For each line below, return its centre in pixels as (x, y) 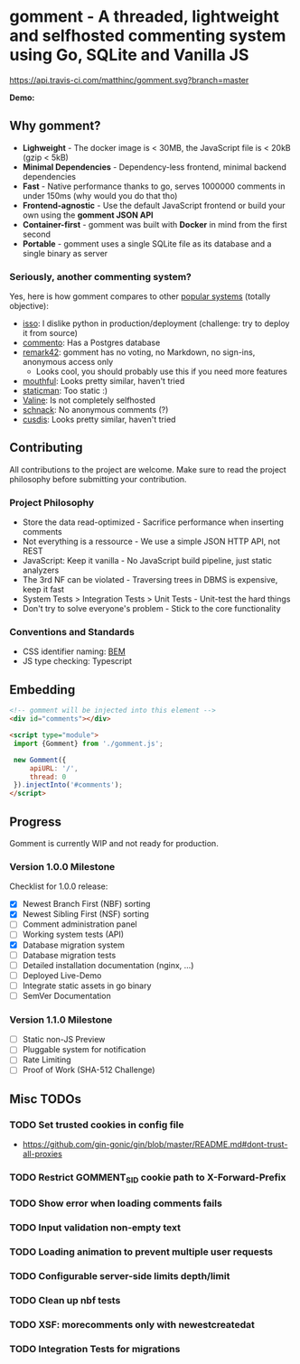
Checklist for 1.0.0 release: (59, 886)
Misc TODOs (45, 1099)
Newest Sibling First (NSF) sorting (85, 914)
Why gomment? (55, 126)
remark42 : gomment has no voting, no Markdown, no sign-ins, (139, 352)
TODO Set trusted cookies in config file (97, 1125)
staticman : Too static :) (65, 391)
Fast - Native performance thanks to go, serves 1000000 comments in (154, 186)
